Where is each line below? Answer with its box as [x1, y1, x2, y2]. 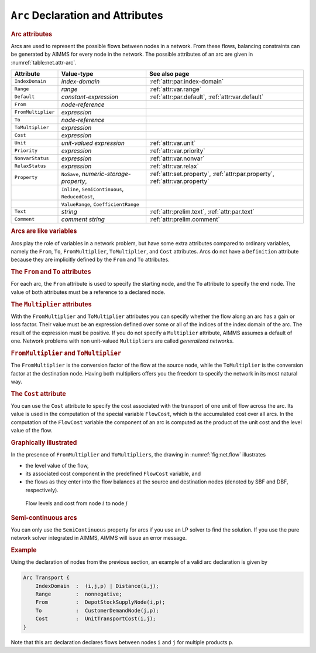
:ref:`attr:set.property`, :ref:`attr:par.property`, [149, 170, 274, 178]
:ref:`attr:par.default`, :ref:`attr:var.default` [149, 93, 264, 101]
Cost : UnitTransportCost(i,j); [35, 615, 156, 622]
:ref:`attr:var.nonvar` [149, 154, 205, 163]
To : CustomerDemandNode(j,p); [35, 607, 159, 614]
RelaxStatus [14, 163, 46, 170]
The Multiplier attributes [11, 300, 92, 308]
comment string [61, 215, 105, 223]
